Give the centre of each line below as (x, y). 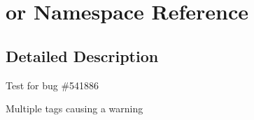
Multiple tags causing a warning (75, 108)
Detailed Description (82, 55)
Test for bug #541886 (52, 85)
